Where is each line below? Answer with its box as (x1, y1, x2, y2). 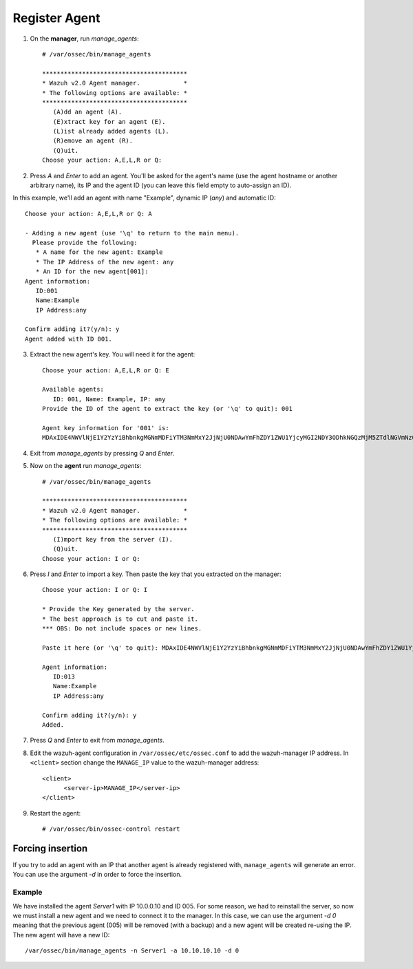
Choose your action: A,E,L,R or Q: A (25, 210, 153, 217)
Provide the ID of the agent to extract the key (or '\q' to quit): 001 (42, 405, 293, 413)
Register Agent (12, 10, 100, 25)
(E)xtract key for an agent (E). (52, 118, 166, 125)
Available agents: (42, 385, 105, 394)
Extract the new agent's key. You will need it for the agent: (30, 350, 195, 359)
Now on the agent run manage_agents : (30, 462, 142, 470)
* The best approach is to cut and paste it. (42, 615, 199, 623)
